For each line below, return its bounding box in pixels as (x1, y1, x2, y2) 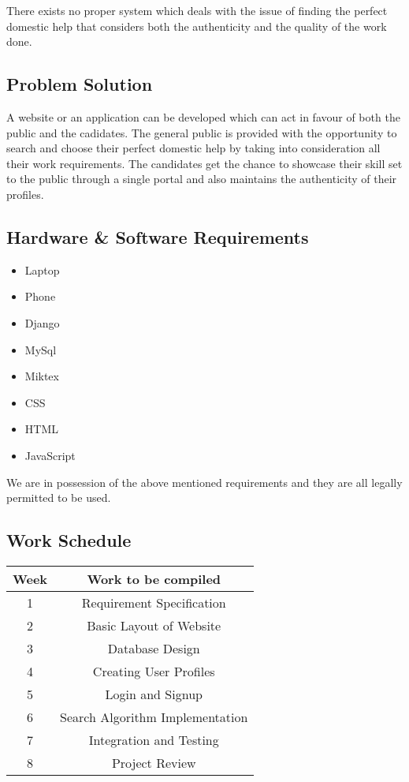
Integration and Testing (88, 730, 219, 749)
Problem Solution (6, 72, 153, 96)
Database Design (107, 638, 200, 657)
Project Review (111, 753, 196, 772)
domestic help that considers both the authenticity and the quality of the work (6, 17, 387, 34)
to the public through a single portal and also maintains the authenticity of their (6, 170, 397, 187)
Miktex (24, 368, 59, 384)
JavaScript (24, 447, 76, 463)
